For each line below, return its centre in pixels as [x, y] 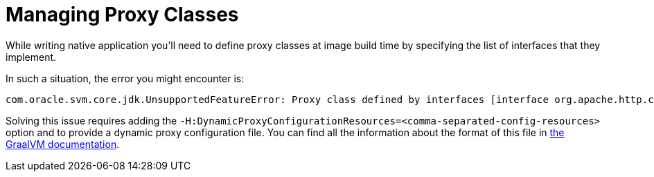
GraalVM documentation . [63, 144]
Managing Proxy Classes [122, 15]
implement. [31, 57]
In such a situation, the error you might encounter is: [125, 78]
